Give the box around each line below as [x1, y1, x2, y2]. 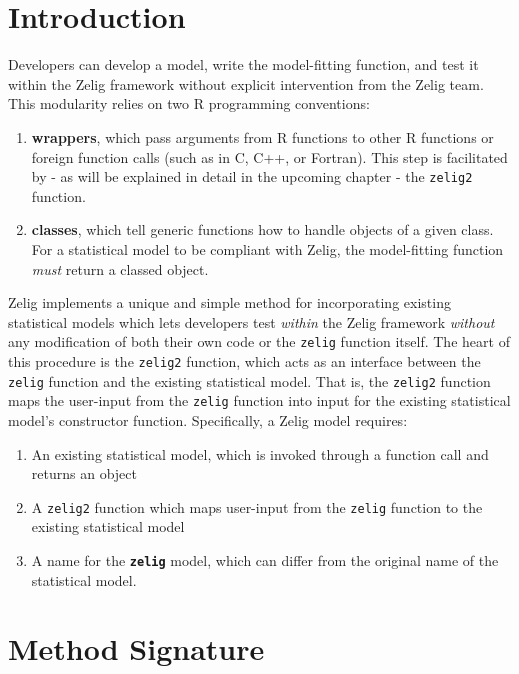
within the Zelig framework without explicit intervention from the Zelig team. [8, 73, 484, 94]
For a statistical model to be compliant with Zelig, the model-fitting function [31, 238, 504, 259]
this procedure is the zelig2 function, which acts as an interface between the [8, 350, 481, 371]
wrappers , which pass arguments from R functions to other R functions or [31, 126, 494, 147]
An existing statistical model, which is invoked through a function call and [31, 443, 489, 464]
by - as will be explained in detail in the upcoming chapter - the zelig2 [31, 166, 473, 187]
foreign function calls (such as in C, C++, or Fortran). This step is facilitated [31, 146, 508, 167]
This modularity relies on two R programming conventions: [8, 93, 370, 114]
